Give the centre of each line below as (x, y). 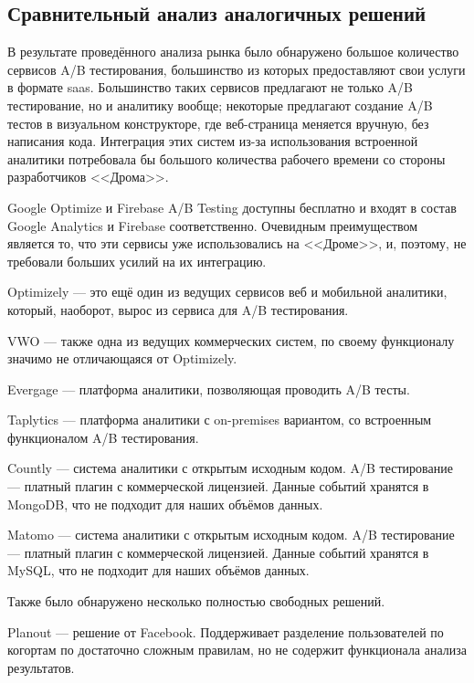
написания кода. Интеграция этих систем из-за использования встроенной (213, 141)
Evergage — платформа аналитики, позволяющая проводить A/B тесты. (209, 389)
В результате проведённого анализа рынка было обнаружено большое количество (233, 52)
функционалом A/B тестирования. (103, 437)
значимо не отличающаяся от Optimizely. (122, 358)
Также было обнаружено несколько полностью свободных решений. (196, 601)
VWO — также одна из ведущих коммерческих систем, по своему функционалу (231, 340)
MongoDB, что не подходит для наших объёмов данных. (165, 504)
